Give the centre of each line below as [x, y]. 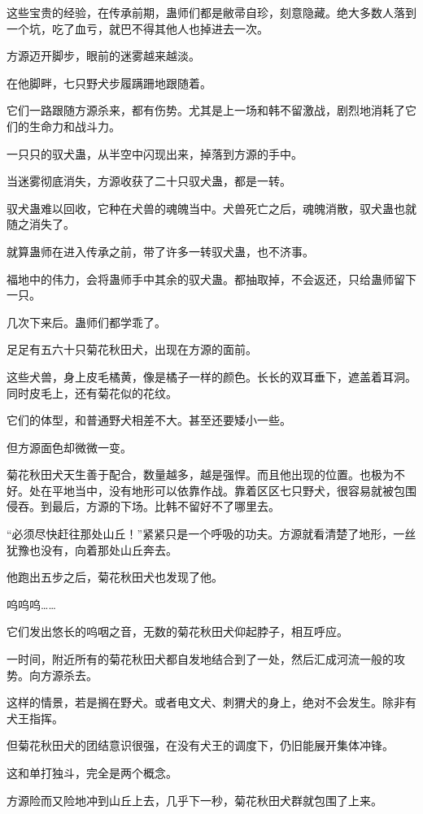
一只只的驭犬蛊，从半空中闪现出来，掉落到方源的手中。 [155, 153]
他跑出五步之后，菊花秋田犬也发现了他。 [115, 577]
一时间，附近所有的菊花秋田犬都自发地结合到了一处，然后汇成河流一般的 [200, 659]
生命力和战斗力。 [74, 126]
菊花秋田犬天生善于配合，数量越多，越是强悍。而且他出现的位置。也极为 [200, 474]
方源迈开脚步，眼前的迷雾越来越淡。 [103, 56]
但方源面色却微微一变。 [69, 447]
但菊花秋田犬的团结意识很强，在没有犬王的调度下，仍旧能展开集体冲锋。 [200, 745]
